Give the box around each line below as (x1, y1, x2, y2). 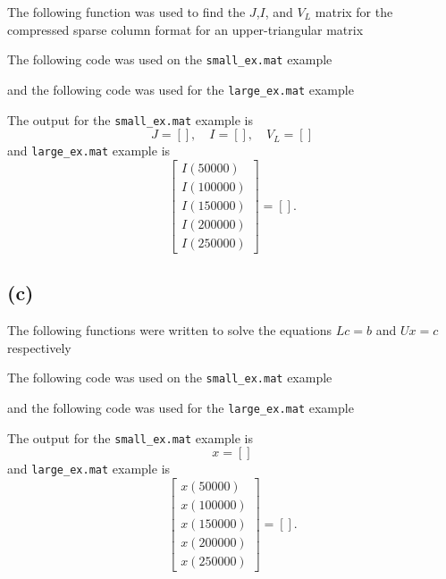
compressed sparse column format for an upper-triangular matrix (7, 20, 364, 38)
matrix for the (315, 3, 393, 21)
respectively (7, 338, 72, 357)
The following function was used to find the (7, 3, 246, 21)
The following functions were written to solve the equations (7, 321, 332, 340)
